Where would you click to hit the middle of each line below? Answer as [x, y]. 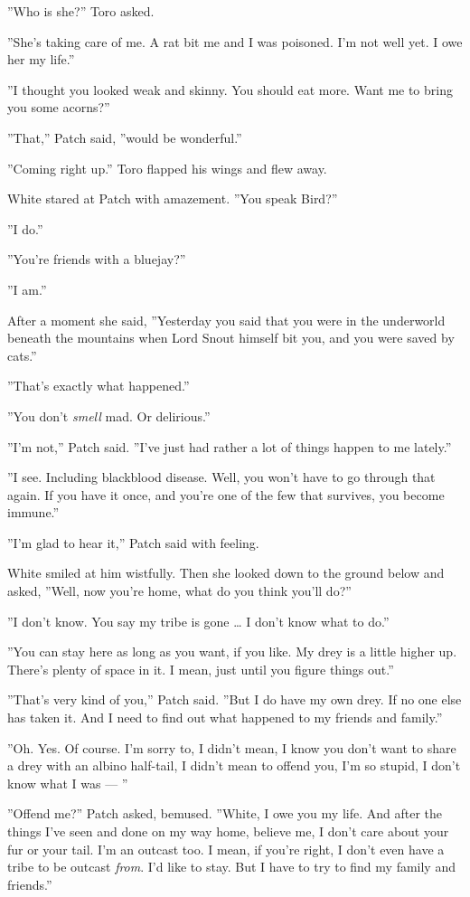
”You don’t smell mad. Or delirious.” [109, 415]
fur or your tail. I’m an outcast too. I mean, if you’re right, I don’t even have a [226, 849]
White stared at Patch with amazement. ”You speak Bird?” [173, 198]
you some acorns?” [59, 107]
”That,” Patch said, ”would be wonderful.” [125, 137]
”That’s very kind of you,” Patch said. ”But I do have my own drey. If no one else [235, 699]
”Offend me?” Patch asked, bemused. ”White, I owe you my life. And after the [225, 813]
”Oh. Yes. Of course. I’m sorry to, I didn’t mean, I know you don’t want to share [232, 747]
